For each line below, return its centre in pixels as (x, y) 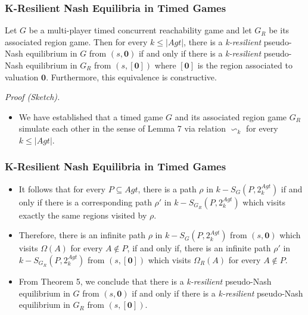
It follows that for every (62, 188)
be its (279, 30)
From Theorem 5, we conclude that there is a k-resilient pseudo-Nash (145, 281)
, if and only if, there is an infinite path (199, 248)
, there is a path (167, 188)
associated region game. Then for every (76, 41)
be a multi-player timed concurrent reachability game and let (140, 30)
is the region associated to (245, 65)
